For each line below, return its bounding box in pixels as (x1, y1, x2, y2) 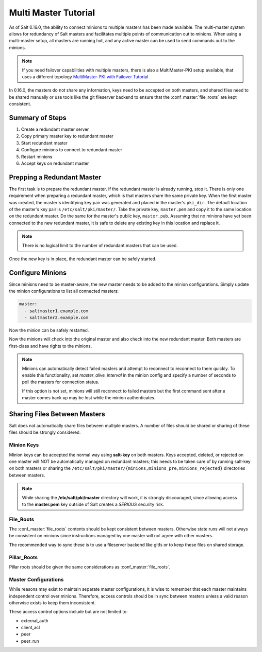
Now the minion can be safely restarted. (9, 327, 89, 333)
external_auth (21, 617, 49, 623)
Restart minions (21, 154, 53, 159)
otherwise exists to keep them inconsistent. (9, 599, 96, 605)
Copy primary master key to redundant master (21, 133, 114, 139)
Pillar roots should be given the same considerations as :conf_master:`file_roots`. (9, 564, 171, 570)
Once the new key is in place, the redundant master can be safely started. (9, 256, 157, 262)
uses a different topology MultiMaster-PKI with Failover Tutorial (22, 73, 148, 80)
